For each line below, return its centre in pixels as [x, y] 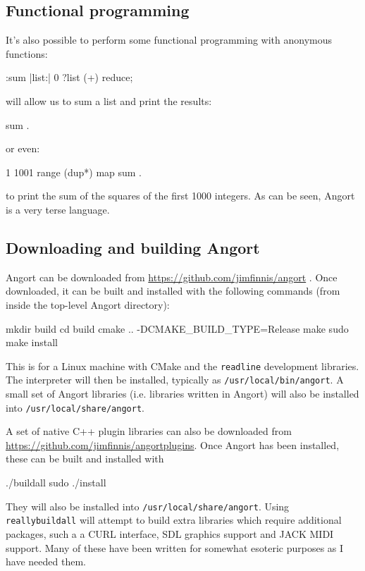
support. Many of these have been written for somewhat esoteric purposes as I [175, 547]
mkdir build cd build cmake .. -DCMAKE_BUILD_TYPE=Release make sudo [177, 328]
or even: [23, 148]
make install [32, 342]
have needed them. [46, 561]
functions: [27, 53]
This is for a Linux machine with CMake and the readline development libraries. [182, 366]
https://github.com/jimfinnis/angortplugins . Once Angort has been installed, [173, 444]
